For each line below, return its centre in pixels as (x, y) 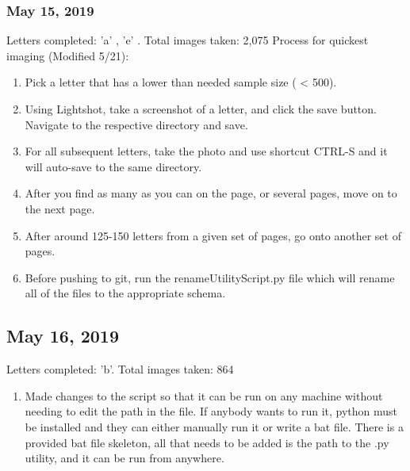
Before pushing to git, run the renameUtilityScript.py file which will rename (210, 277)
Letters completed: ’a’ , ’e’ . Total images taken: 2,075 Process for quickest (188, 40)
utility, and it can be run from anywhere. (125, 458)
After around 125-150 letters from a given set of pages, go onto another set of (213, 235)
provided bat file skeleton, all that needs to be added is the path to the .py (207, 442)
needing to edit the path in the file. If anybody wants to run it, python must (211, 411)
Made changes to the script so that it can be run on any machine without (204, 395)
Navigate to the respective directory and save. (136, 124)
